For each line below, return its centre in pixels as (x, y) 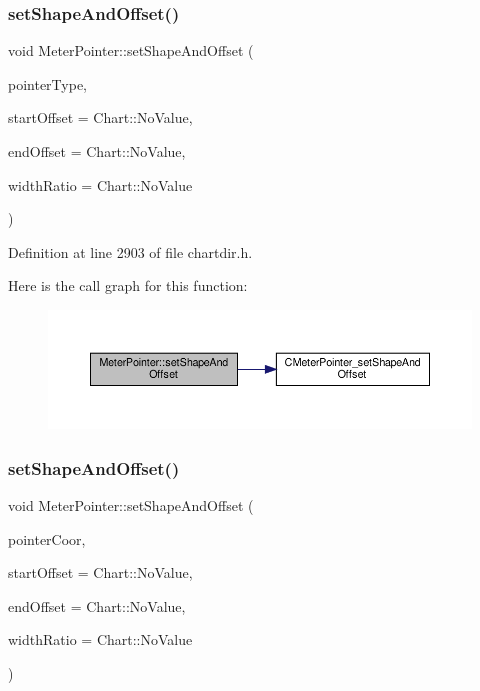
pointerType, (48, 83)
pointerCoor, (47, 538)
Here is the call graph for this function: (128, 285)
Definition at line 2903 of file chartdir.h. (130, 251)
